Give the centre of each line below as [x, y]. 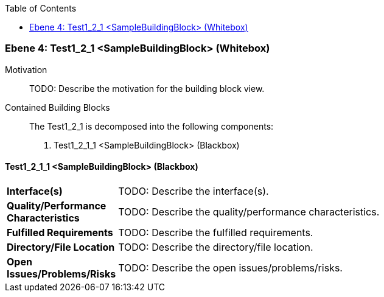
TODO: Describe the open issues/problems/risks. [230, 267]
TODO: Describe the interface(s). [194, 191]
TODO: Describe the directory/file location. [216, 247]
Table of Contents [41, 8]
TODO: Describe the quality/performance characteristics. [249, 211]
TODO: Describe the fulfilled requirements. [216, 232]
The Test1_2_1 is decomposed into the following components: [152, 126]
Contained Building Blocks [58, 107]
